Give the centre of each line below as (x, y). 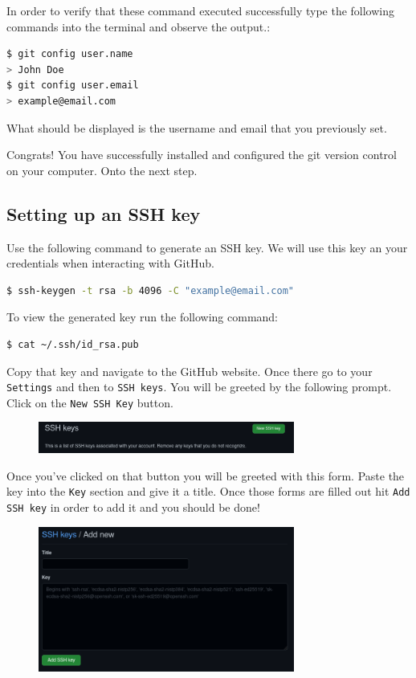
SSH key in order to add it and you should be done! (133, 506)
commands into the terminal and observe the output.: (139, 26)
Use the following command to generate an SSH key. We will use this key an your (207, 247)
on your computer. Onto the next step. (102, 170)
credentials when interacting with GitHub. (110, 263)
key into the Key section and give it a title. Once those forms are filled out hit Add (208, 491)
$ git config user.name (70, 54)
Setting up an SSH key (104, 213)
